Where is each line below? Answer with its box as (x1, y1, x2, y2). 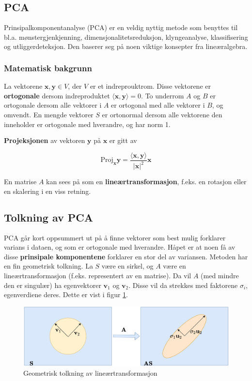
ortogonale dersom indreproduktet (4, 90, 110, 100)
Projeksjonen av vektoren (4, 135, 85, 145)
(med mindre (201, 270, 239, 280)
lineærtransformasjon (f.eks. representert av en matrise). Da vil (4, 270, 191, 280)
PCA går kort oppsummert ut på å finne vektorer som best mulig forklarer (4, 232, 226, 242)
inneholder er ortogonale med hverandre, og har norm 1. (4, 119, 171, 129)
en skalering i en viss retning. (4, 186, 91, 196)
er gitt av (109, 135, 137, 145)
